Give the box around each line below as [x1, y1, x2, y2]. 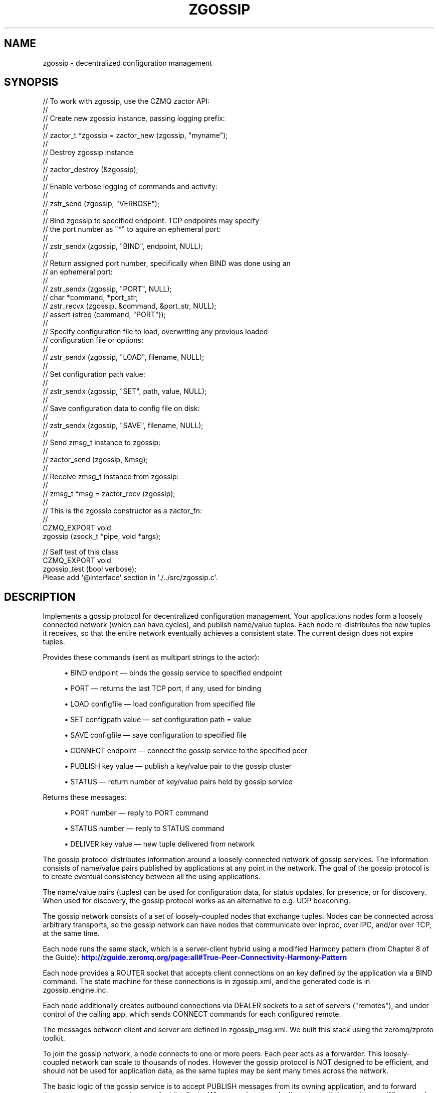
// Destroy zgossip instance [43, 148, 133, 157]
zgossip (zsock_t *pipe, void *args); [43, 532, 161, 541]
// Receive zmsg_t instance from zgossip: [43, 472, 179, 481]
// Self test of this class [43, 548, 119, 557]
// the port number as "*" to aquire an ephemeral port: [43, 225, 221, 234]
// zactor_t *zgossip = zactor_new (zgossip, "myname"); [43, 131, 228, 140]
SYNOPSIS [4, 76, 59, 89]
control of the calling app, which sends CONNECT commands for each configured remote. [43, 1010, 341, 1019]
